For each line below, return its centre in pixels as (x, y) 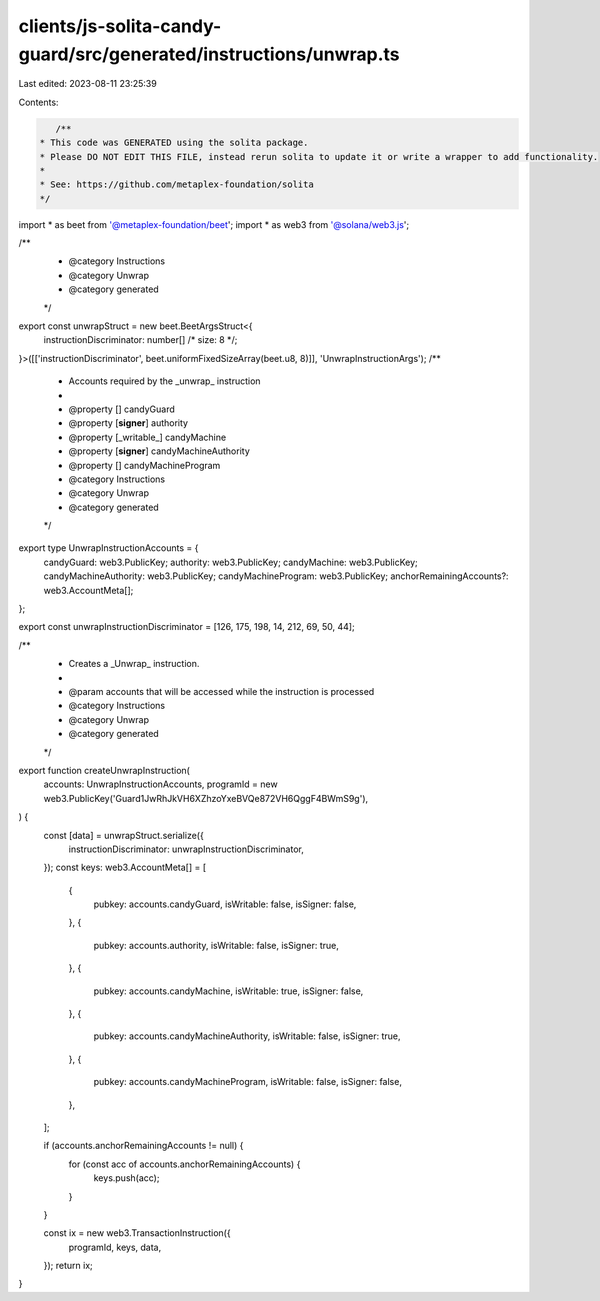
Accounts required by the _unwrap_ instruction (164, 381)
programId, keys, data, (115, 1247)
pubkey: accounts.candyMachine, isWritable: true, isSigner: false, (228, 991)
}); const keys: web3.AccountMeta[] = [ (125, 867)
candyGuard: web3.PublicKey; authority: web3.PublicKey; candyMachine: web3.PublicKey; (231, 562)
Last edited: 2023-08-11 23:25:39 (87, 84)
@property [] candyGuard (121, 409)
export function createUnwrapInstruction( (104, 770)
